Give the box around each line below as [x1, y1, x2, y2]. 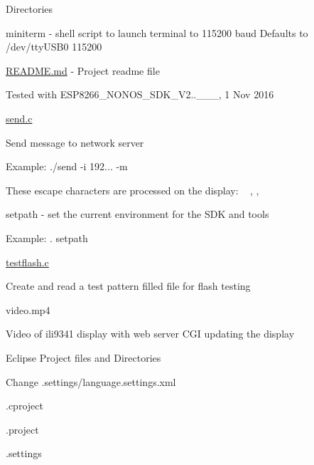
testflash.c [6, 254, 49, 269]
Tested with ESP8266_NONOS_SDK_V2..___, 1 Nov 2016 [6, 87, 274, 102]
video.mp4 [6, 302, 50, 317]
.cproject [6, 398, 43, 413]
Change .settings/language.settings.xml [6, 374, 176, 389]
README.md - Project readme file [6, 63, 160, 78]
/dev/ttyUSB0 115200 [6, 39, 102, 54]
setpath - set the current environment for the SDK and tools [6, 207, 269, 221]
